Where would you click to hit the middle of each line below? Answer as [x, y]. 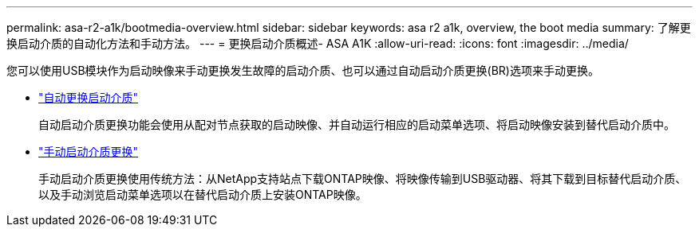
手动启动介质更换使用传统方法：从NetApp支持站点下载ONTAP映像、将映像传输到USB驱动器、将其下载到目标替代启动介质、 [363, 179]
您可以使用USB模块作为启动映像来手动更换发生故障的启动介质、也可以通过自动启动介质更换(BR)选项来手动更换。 [303, 70]
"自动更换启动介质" [89, 97]
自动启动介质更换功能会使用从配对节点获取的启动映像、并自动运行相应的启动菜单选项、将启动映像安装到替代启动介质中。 [357, 124]
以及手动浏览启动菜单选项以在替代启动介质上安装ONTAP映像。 [203, 194]
